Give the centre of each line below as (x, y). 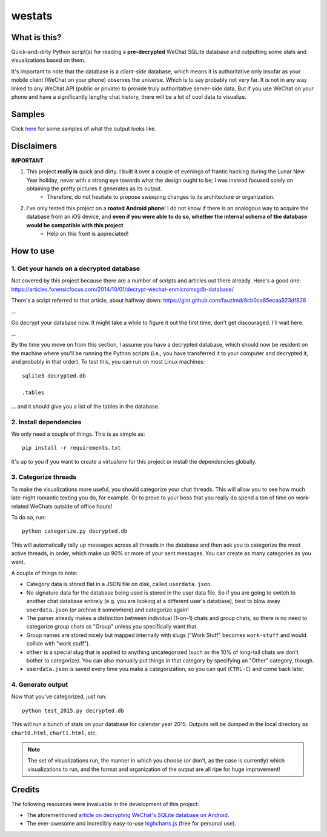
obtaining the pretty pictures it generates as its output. (94, 188)
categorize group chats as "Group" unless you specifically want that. (112, 627)
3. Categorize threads (44, 477)
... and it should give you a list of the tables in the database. (85, 406)
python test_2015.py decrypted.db (73, 710)
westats (32, 16)
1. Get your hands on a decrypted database (76, 268)
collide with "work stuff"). (58, 644)
